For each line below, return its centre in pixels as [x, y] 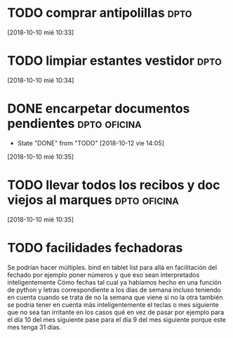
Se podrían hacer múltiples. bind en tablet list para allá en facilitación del [112, 267]
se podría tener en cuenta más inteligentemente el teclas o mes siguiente [113, 304]
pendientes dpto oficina [74, 124]
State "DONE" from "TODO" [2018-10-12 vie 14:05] [91, 143]
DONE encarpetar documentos [99, 109]
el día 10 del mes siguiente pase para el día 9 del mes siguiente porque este [117, 319]
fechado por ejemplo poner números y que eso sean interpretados [104, 275]
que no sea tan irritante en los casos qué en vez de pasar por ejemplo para [116, 312]
